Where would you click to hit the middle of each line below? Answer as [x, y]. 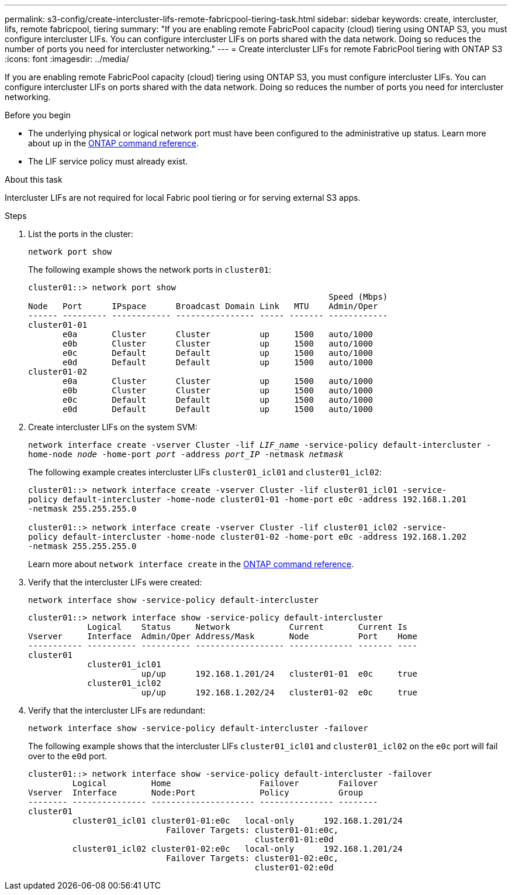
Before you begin [38, 115]
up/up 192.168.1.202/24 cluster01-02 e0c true [279, 692]
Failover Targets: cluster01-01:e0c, [252, 830]
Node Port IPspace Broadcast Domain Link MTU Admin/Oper [203, 306]
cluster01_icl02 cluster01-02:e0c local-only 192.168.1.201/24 [237, 849]
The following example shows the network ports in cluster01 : [150, 270]
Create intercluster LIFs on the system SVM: [113, 427]
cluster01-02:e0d [294, 867]
